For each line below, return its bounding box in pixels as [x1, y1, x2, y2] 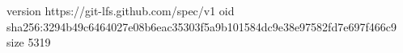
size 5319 [6, 34, 51, 51]
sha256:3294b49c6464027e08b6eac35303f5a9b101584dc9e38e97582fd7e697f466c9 [6, 18, 397, 35]
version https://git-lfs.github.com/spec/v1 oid [6, 2, 235, 18]
